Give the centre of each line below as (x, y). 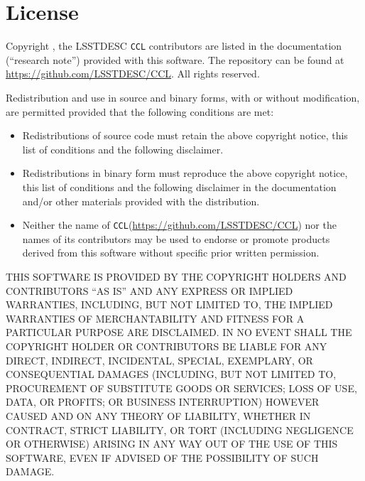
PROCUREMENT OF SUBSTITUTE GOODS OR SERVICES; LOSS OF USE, (181, 388)
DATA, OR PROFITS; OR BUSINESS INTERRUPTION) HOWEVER (163, 402)
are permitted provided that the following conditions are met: (140, 111)
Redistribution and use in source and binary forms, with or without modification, (183, 97)
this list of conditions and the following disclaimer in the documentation (179, 187)
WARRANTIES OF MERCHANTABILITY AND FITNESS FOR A (155, 318)
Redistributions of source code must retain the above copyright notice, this (185, 135)
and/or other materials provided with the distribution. (141, 201)
